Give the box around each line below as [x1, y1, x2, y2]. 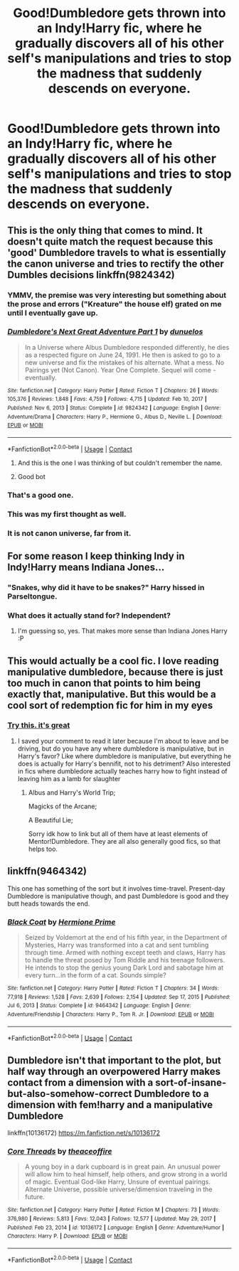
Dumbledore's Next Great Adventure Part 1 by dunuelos [7, 327, 203, 337]
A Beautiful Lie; [28, 815, 73, 824]
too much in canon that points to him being [7, 677, 201, 689]
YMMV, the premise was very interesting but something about [7, 290, 226, 300]
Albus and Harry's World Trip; [28, 788, 116, 797]
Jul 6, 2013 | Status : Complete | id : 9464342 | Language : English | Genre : [7, 1002, 192, 1009]
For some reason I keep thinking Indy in [7, 549, 185, 562]
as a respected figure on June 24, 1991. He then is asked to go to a [24, 350, 221, 359]
